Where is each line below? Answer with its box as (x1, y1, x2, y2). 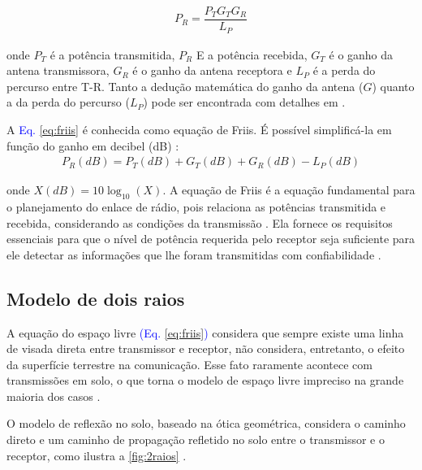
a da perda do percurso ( (6, 94, 130, 111)
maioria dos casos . (6, 387, 101, 404)
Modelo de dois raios (6, 285, 185, 311)
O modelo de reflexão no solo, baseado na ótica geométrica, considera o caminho (6, 415, 406, 432)
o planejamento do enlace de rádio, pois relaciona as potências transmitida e (6, 198, 386, 215)
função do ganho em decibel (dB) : (6, 137, 179, 154)
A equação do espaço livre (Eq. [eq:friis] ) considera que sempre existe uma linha (6, 324, 404, 341)
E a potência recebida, (196, 46, 308, 63)
